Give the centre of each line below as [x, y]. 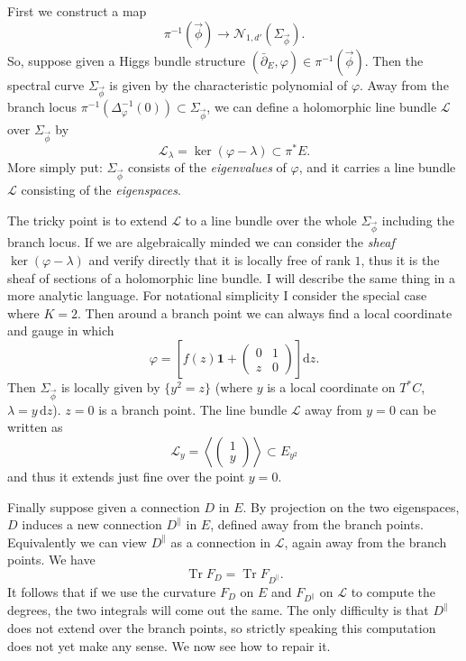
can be [418, 409]
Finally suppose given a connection [104, 506]
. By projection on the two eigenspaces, [351, 506]
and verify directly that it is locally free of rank [219, 260]
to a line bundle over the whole [271, 220]
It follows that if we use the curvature [112, 591]
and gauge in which [61, 330]
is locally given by [110, 387]
